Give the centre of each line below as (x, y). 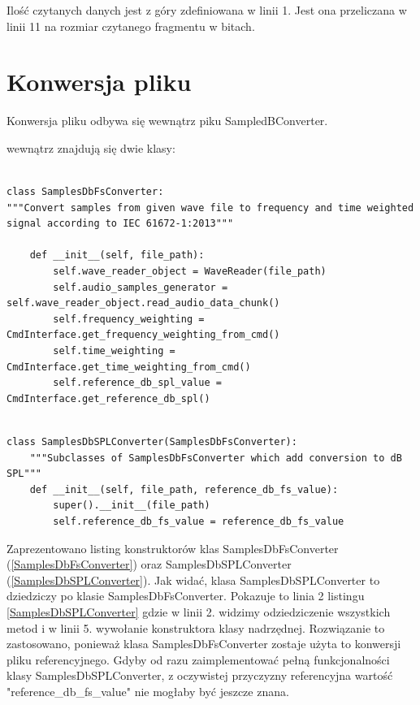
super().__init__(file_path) (132, 506)
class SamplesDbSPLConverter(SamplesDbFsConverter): (152, 442)
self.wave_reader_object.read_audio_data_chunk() (143, 303)
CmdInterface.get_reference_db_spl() (108, 398)
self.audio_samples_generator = (141, 287)
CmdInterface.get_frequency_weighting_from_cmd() (143, 335)
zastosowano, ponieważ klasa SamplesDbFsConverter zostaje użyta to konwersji (204, 644)
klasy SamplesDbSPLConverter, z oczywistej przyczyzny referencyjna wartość (200, 675)
